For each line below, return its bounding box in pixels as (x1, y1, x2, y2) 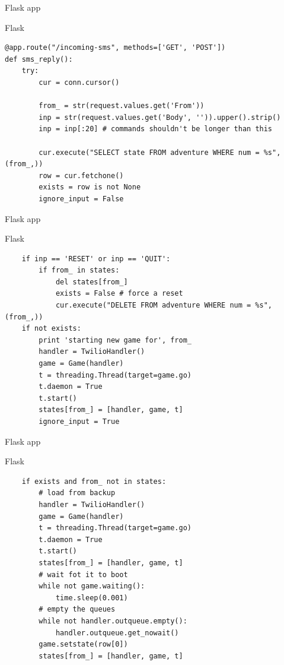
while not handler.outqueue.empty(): (39, 616, 187, 625)
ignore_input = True (39, 417, 120, 426)
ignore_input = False (39, 194, 124, 203)
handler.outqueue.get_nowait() (55, 628, 179, 637)
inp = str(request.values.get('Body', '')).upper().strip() (39, 113, 281, 122)
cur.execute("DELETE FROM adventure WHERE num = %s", (55, 301, 273, 310)
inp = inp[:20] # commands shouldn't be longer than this (39, 125, 273, 134)
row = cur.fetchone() (39, 171, 124, 180)
